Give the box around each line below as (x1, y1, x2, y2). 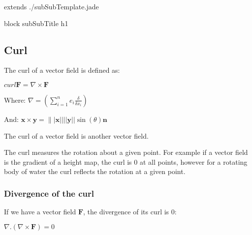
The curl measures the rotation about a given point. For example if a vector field (4, 147, 248, 157)
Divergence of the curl (4, 187, 94, 199)
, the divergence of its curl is (83, 206, 169, 217)
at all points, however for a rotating (139, 156, 248, 167)
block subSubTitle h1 (4, 18, 68, 28)
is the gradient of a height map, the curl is (4, 156, 132, 167)
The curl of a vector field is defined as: (4, 65, 120, 75)
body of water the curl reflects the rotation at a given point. (4, 166, 186, 176)
